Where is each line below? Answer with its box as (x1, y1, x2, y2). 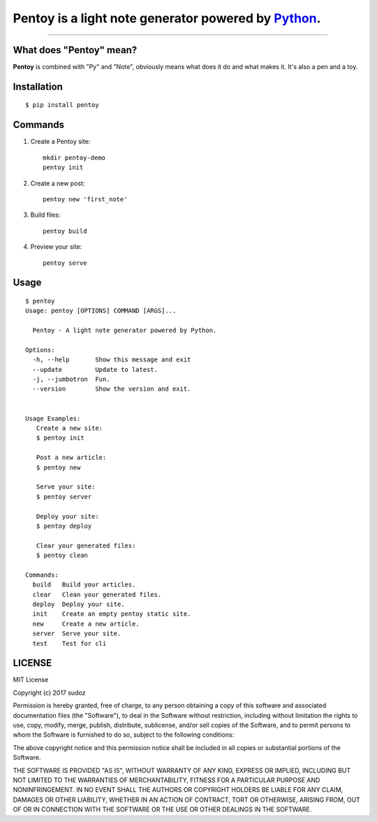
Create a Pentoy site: (30, 137, 91, 146)
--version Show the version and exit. (32, 385, 191, 393)
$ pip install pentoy (25, 101, 99, 109)
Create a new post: (30, 179, 85, 187)
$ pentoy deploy (36, 521, 92, 530)
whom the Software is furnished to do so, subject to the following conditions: (13, 730, 235, 739)
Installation (13, 80, 63, 92)
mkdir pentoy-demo (43, 154, 106, 161)
